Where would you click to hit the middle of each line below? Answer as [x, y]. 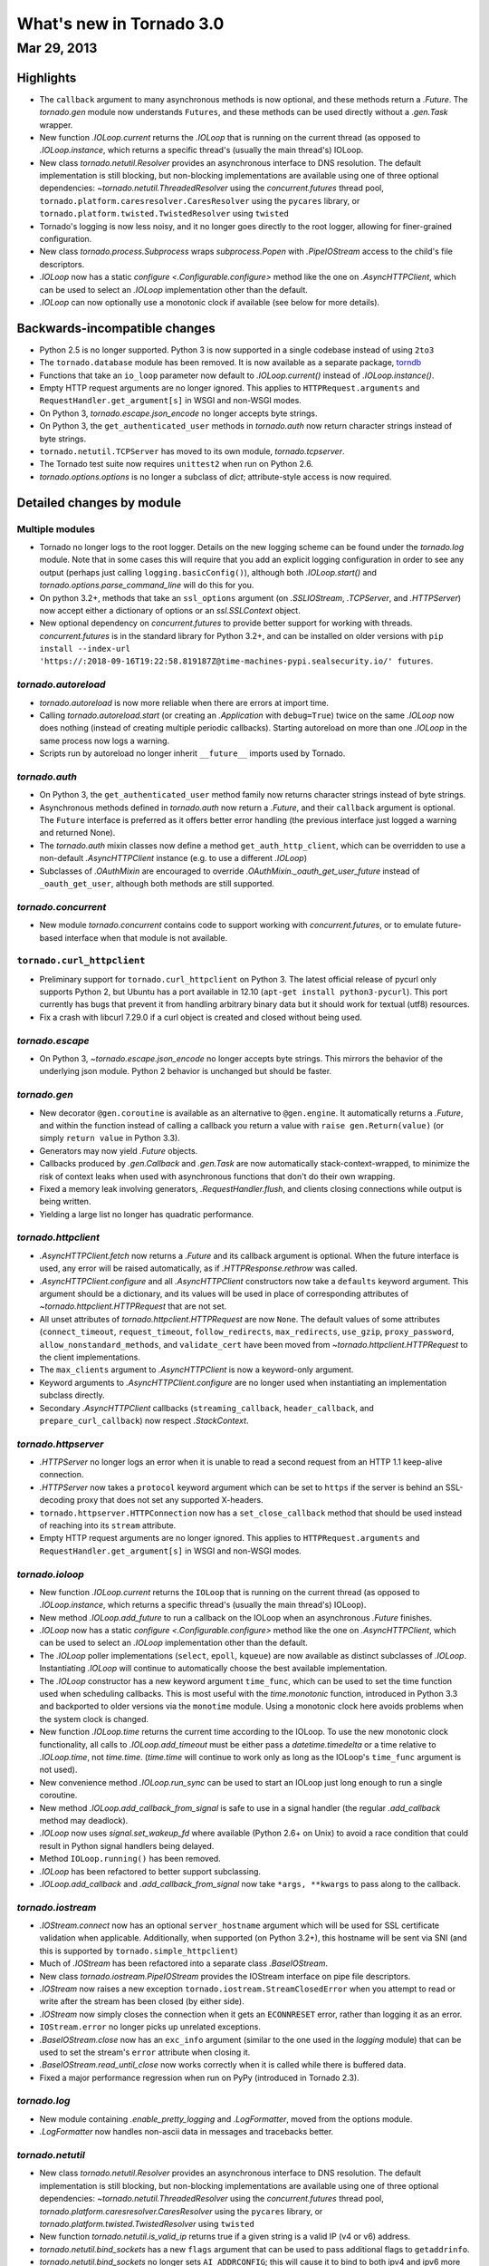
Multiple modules [56, 528]
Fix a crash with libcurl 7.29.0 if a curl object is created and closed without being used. [201, 1017]
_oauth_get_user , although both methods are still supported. [157, 884]
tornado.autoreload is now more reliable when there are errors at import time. [184, 702]
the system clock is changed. [94, 1719]
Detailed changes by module [99, 503]
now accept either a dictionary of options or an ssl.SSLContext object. [170, 610]
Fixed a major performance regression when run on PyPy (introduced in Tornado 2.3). [199, 2077]
